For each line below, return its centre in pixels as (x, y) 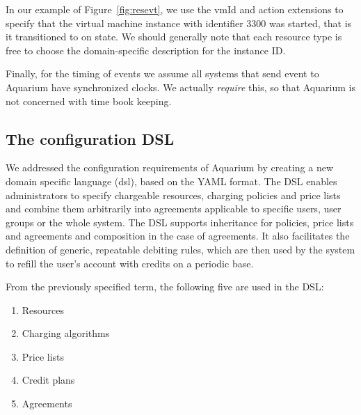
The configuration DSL (90, 138)
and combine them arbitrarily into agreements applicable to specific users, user (174, 209)
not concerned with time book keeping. (89, 101)
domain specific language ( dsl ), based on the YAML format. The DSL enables (171, 181)
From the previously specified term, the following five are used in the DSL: (165, 287)
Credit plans (48, 380)
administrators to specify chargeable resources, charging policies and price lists (173, 195)
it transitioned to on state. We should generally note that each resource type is (174, 37)
